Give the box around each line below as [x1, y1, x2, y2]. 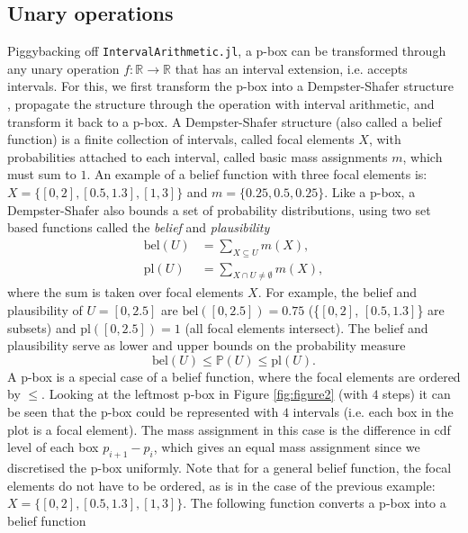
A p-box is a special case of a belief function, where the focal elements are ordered [7, 366, 461, 385]
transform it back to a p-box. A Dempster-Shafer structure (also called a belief [7, 112, 442, 131]
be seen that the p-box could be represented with [7, 402, 279, 421]
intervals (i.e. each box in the [292, 402, 454, 421]
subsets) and [7, 318, 76, 337]
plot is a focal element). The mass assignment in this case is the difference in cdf [7, 420, 451, 438]
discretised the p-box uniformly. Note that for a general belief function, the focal [7, 458, 452, 476]
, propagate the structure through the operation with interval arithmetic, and [7, 95, 435, 113]
